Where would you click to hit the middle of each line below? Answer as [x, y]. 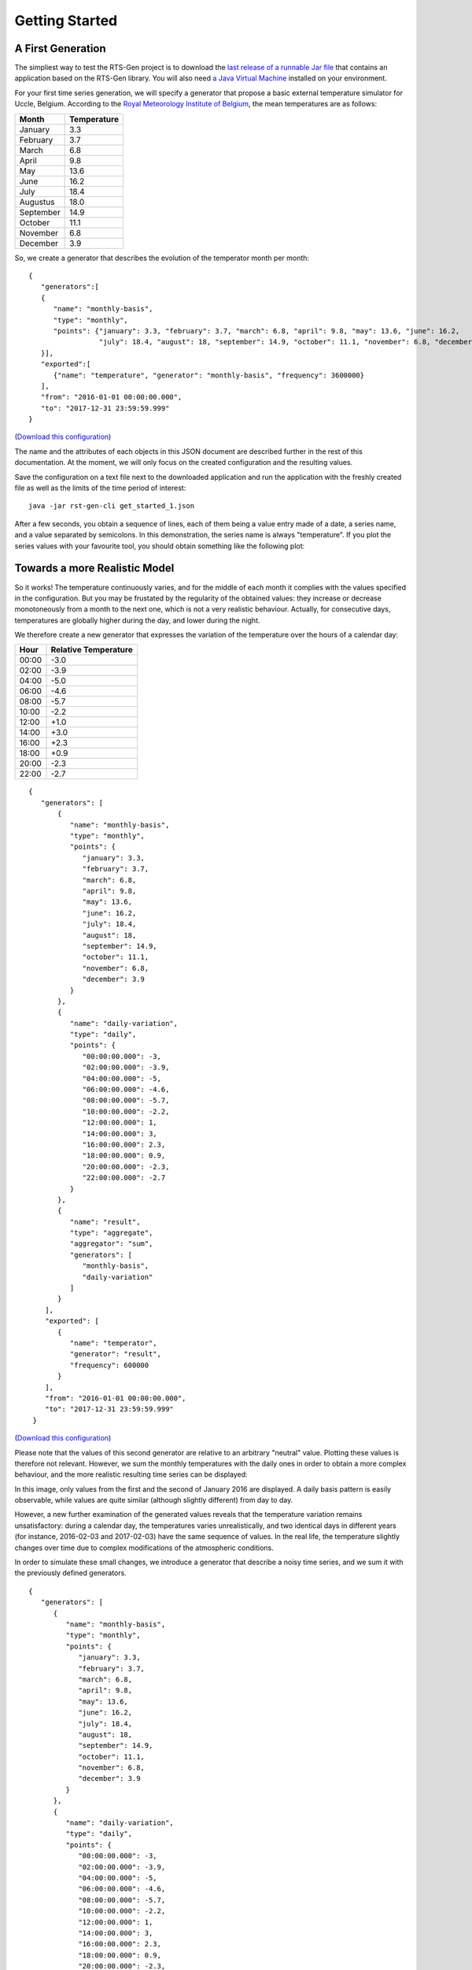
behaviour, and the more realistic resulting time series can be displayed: [131, 1474]
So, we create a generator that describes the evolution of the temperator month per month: [162, 258]
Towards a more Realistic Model [94, 569]
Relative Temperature [92, 650]
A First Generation [60, 48]
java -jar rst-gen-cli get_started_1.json [112, 506]
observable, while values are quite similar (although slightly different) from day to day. [154, 1500]
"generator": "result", [115, 1354]
